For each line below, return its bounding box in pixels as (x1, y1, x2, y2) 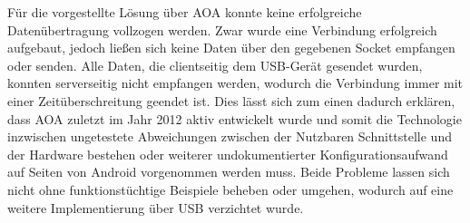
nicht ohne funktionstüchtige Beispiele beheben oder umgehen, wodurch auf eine (7, 179, 454, 199)
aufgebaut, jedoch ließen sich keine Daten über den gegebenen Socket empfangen (7, 38, 455, 57)
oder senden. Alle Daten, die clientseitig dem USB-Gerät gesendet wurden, (7, 55, 423, 74)
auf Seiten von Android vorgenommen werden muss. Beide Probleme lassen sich (7, 162, 450, 181)
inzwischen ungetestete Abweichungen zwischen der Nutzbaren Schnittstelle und (7, 127, 452, 146)
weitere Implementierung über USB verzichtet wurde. (7, 198, 304, 217)
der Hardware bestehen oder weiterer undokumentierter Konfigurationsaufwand (7, 144, 448, 163)
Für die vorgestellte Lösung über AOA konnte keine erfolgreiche (7, 3, 362, 21)
